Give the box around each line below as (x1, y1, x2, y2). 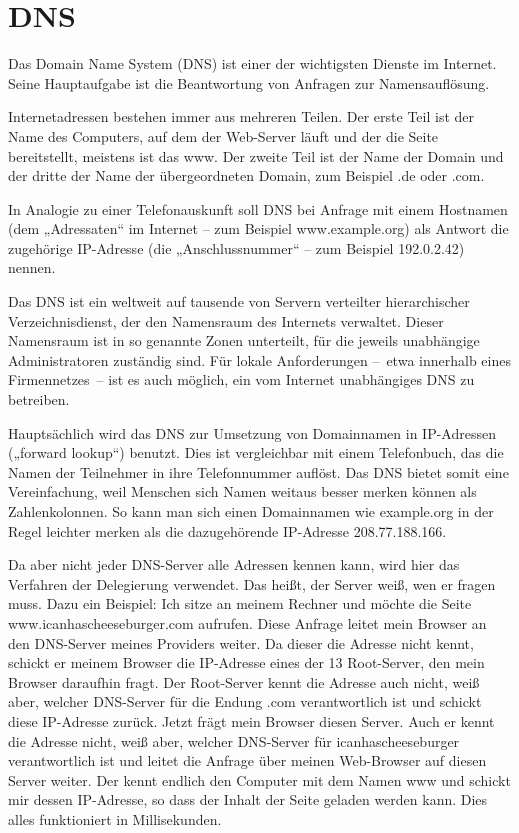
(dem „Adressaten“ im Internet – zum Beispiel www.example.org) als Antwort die (8, 218, 509, 239)
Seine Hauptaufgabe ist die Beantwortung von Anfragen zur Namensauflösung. (8, 72, 490, 93)
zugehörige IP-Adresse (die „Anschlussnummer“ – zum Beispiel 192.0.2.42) (8, 237, 465, 258)
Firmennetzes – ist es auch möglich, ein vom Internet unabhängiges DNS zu (8, 369, 475, 390)
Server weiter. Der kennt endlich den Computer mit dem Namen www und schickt (8, 769, 511, 790)
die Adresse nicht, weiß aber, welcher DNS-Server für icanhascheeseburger (8, 730, 460, 751)
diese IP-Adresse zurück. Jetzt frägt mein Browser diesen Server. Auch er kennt (8, 710, 495, 731)
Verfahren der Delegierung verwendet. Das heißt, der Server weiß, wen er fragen (8, 573, 496, 594)
